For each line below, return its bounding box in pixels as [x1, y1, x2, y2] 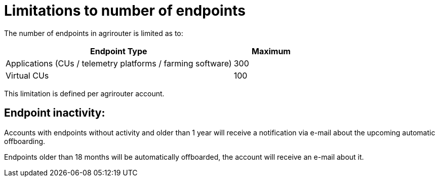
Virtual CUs [6, 70, 49, 81]
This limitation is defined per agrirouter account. [4, 89, 165, 98]
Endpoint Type [90, 46, 147, 56]
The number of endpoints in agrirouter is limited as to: [4, 28, 183, 38]
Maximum [251, 46, 291, 56]
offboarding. [4, 136, 46, 146]
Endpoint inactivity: [4, 106, 105, 120]
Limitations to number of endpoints [4, 2, 246, 19]
